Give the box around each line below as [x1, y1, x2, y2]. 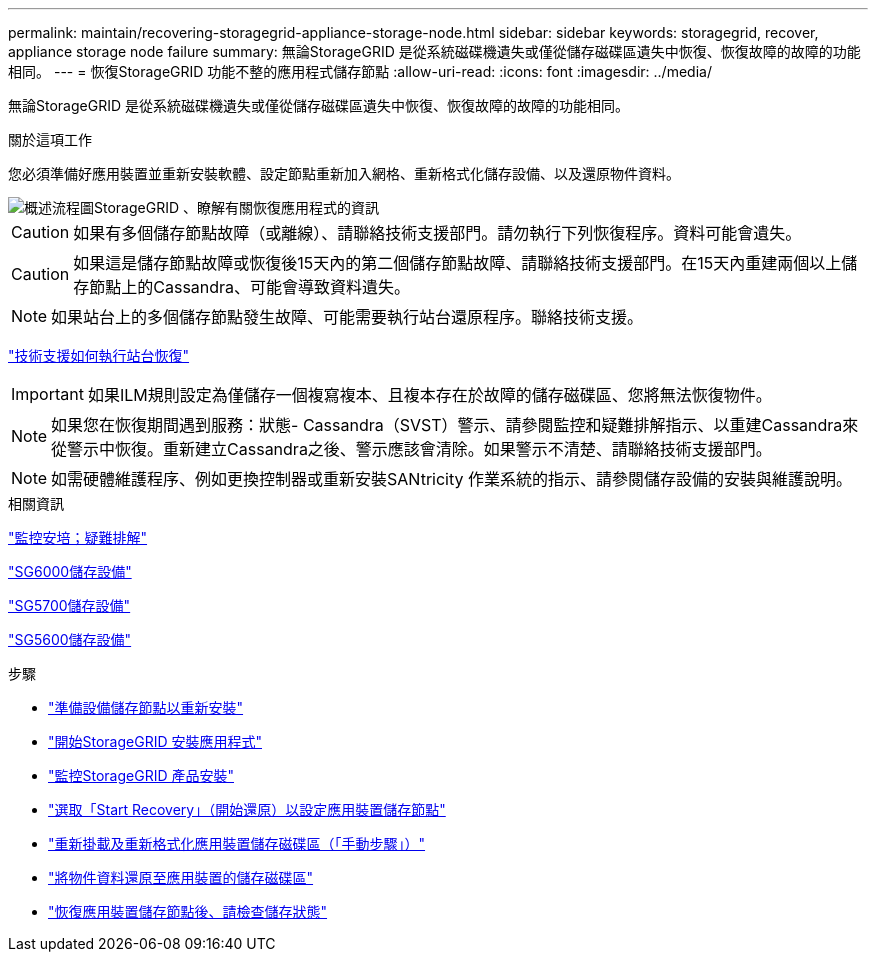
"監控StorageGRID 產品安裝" [48, 767, 234, 784]
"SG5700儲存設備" [8, 597, 131, 614]
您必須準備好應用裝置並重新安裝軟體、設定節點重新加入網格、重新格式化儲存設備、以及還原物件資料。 [8, 165, 680, 182]
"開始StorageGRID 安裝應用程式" [48, 733, 262, 750]
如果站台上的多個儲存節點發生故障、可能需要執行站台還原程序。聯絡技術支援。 [51, 307, 644, 327]
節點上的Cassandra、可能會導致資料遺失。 [89, 277, 411, 297]
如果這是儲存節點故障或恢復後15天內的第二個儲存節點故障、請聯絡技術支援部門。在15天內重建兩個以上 [73, 253, 842, 273]
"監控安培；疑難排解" [8, 529, 148, 546]
